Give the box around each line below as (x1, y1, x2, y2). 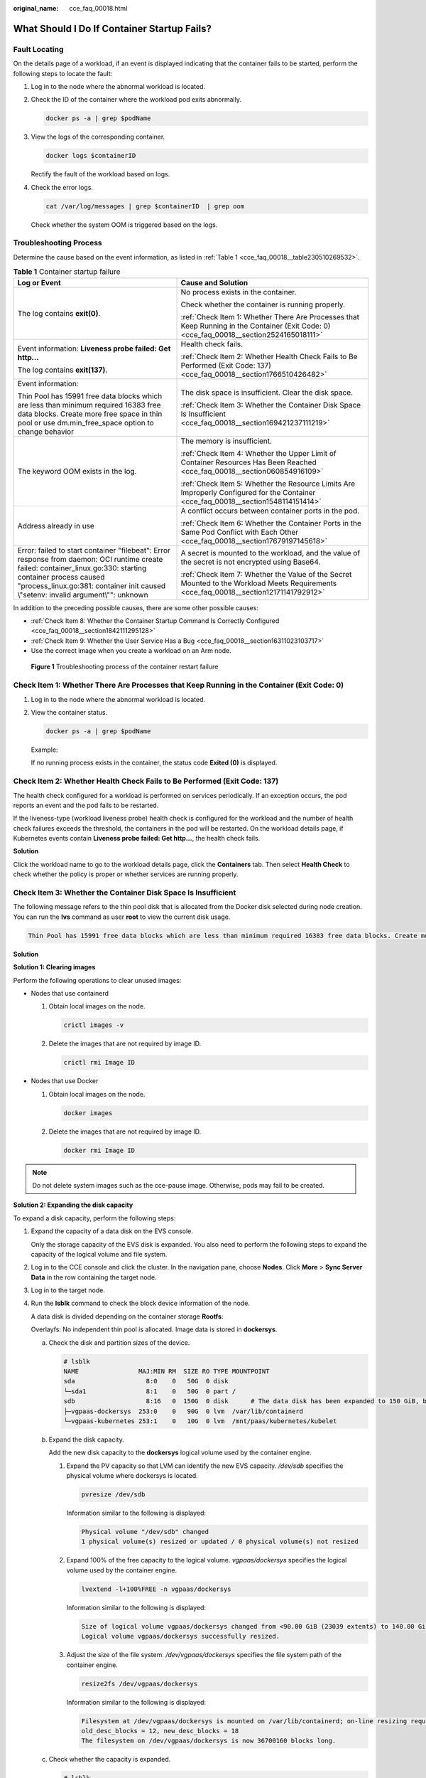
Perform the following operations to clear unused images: (13, 976, 182, 984)
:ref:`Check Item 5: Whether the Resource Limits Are (180, 479, 356, 489)
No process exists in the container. (180, 287, 297, 297)
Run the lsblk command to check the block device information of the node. (31, 1299, 250, 1308)
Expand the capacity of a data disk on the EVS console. (31, 1227, 193, 1235)
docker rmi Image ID (63, 1146, 135, 1154)
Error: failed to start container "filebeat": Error (17, 545, 170, 555)
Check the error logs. (31, 183, 94, 191)
